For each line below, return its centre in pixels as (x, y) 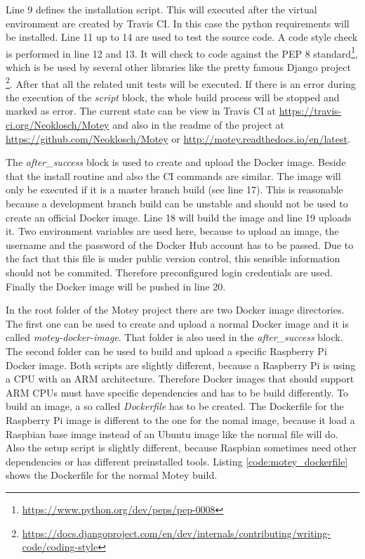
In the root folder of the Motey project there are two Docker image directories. (175, 310)
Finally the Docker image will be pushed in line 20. (116, 286)
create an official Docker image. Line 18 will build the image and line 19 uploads (179, 217)
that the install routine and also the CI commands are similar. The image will (173, 175)
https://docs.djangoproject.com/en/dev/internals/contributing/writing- (176, 533)
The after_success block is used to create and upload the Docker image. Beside (176, 162)
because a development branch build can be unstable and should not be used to (177, 204)
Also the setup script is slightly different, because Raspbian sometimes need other (181, 448)
